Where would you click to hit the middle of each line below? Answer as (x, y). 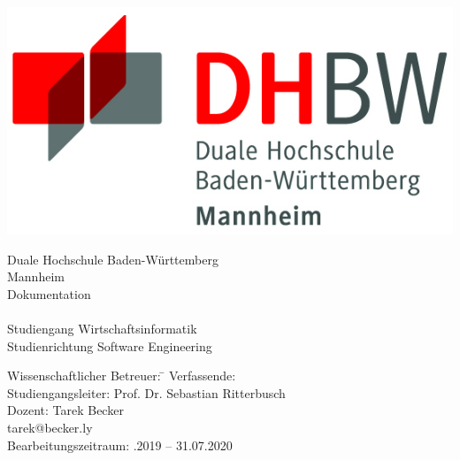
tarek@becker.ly (50, 427)
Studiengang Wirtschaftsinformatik (102, 328)
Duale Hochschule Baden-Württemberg (113, 259)
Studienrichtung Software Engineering (110, 345)
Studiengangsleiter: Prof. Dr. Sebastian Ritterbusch (146, 392)
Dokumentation (49, 293)
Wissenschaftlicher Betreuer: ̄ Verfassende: (122, 376)
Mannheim (36, 276)
